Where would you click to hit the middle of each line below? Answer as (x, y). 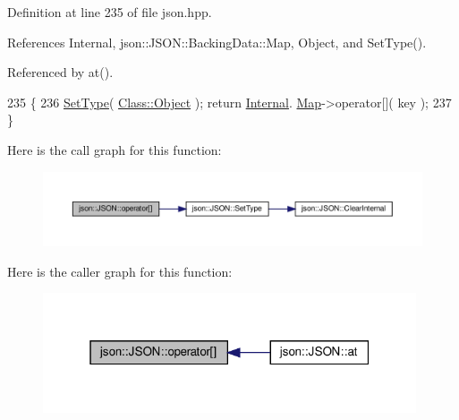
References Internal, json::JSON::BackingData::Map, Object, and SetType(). (217, 42)
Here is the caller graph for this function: (120, 271)
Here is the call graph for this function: (115, 149)
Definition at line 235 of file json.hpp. (110, 12)
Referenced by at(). (60, 72)
